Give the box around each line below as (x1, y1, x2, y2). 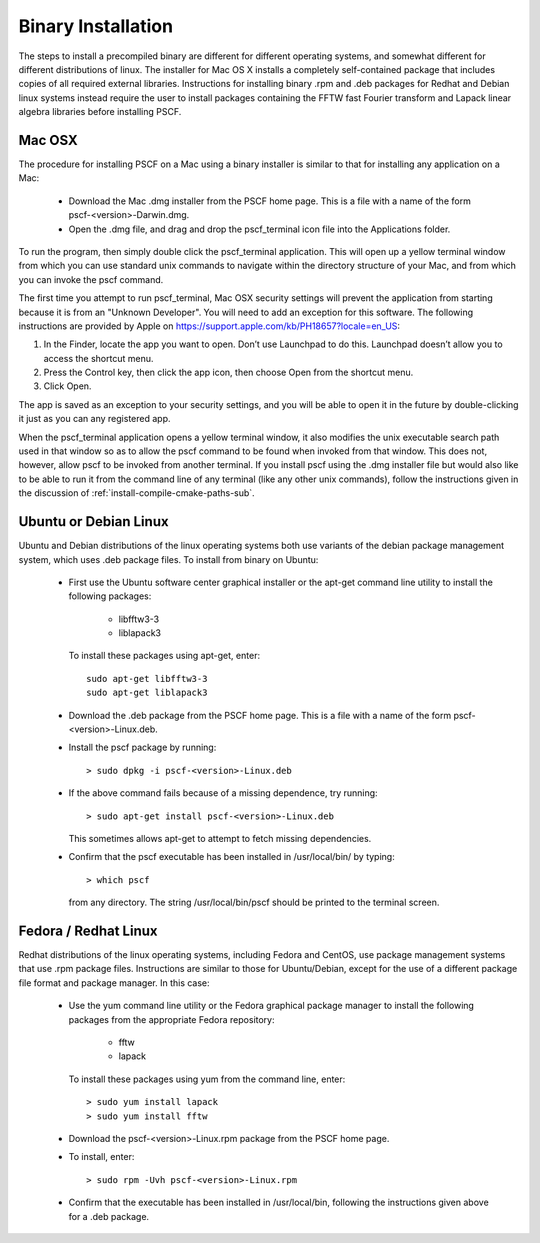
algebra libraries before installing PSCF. (18, 106, 182, 118)
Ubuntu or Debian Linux (18, 513, 169, 530)
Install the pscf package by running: (68, 741, 217, 754)
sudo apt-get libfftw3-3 (86, 673, 208, 684)
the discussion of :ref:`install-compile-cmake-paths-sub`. (18, 487, 255, 499)
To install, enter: (68, 1151, 135, 1163)
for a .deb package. (68, 1210, 150, 1222)
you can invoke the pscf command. (18, 273, 164, 285)
